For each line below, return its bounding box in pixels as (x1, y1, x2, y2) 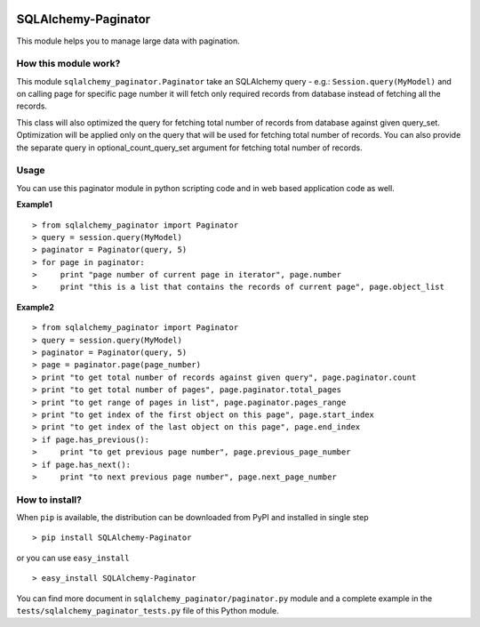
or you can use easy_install (16, 552, 130, 563)
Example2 (16, 301, 55, 312)
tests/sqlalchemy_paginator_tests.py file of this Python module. (16, 606, 279, 616)
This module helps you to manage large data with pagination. (16, 36, 240, 46)
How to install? (16, 494, 82, 506)
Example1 (16, 199, 53, 210)
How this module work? (16, 58, 121, 70)
